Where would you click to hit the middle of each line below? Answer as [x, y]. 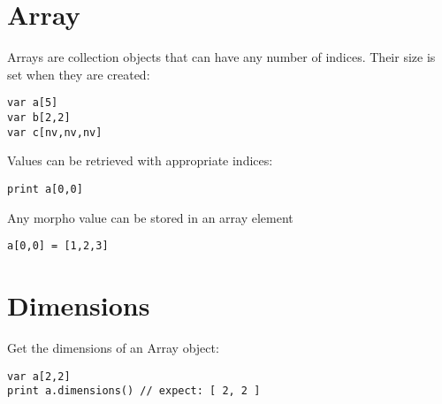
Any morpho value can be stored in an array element [150, 217]
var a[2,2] [39, 376]
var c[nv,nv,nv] [55, 132]
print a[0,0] [45, 189]
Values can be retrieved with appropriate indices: [140, 160]
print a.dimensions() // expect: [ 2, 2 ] [134, 391]
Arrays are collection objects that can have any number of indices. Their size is [221, 57]
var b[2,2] [39, 117]
